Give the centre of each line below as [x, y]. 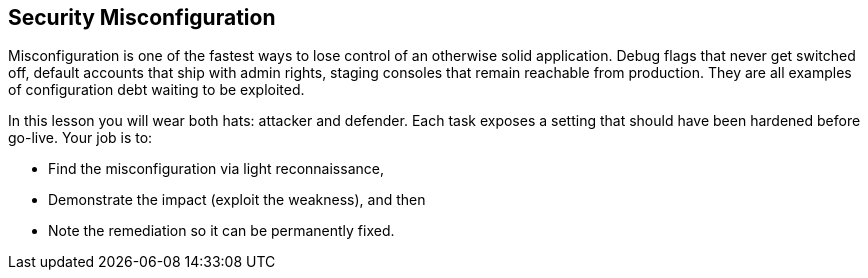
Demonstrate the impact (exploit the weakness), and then [237, 200]
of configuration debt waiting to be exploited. [156, 90]
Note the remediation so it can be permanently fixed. [221, 231]
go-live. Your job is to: [80, 138]
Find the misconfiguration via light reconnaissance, [216, 169]
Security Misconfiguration [142, 17]
